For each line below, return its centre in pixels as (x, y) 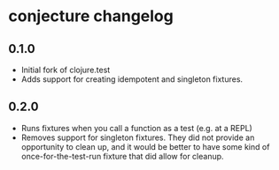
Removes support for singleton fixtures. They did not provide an (138, 137)
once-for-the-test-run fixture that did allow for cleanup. (122, 156)
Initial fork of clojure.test (66, 70)
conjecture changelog (91, 16)
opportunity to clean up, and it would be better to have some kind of (145, 146)
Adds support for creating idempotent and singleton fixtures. (132, 79)
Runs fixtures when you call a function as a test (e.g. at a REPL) (137, 128)
